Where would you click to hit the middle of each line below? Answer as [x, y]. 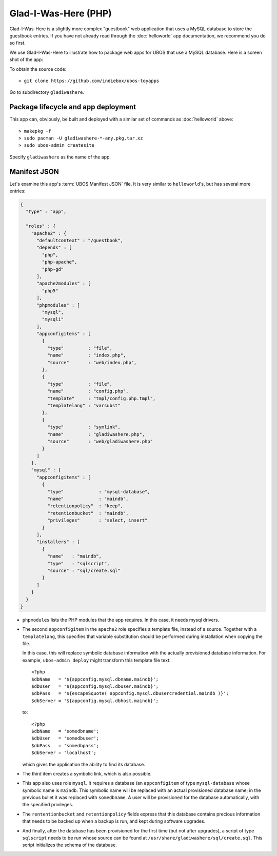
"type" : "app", [46, 212]
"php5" [50, 291]
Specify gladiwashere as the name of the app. [60, 157]
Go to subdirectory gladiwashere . [47, 92]
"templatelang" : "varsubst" [84, 405]
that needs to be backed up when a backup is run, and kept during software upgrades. [114, 821]
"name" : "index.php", [86, 355]
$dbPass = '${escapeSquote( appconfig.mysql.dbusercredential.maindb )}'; [130, 693]
